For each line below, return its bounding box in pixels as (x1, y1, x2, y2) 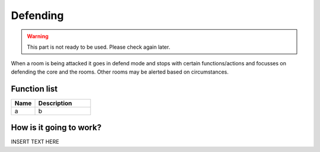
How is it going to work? (11, 122, 102, 133)
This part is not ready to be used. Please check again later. (27, 43, 171, 50)
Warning (27, 33, 49, 40)
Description (38, 99, 72, 107)
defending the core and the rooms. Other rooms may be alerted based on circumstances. (11, 68, 229, 75)
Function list (11, 84, 58, 94)
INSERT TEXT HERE (11, 138, 59, 145)
